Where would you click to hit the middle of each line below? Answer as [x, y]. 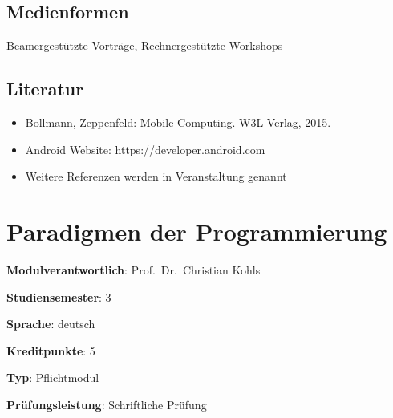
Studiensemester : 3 [59, 296]
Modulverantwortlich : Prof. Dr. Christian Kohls [134, 269]
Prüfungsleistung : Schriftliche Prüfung [107, 404]
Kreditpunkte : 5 [51, 350]
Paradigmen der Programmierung [197, 231]
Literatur [45, 89]
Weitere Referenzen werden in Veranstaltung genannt [156, 176]
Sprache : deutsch [51, 324]
